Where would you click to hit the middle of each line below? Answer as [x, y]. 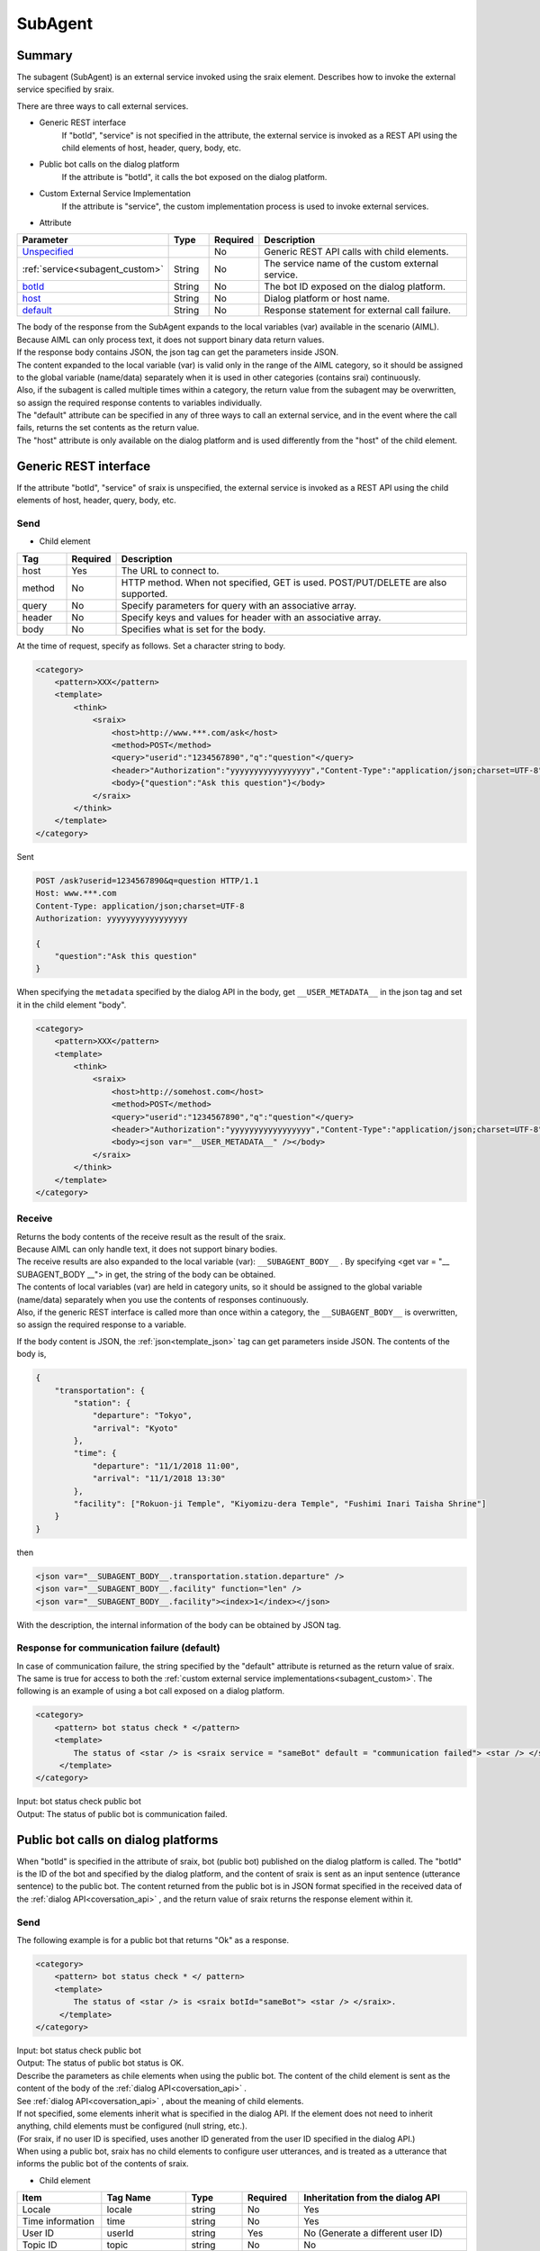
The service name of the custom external [351, 264]
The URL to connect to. [170, 570]
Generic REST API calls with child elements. [356, 252]
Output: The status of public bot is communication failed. [122, 1813]
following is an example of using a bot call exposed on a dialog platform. [151, 1691]
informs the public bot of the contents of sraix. [103, 2164]
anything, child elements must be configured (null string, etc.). [132, 2126]
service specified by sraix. [65, 89]
